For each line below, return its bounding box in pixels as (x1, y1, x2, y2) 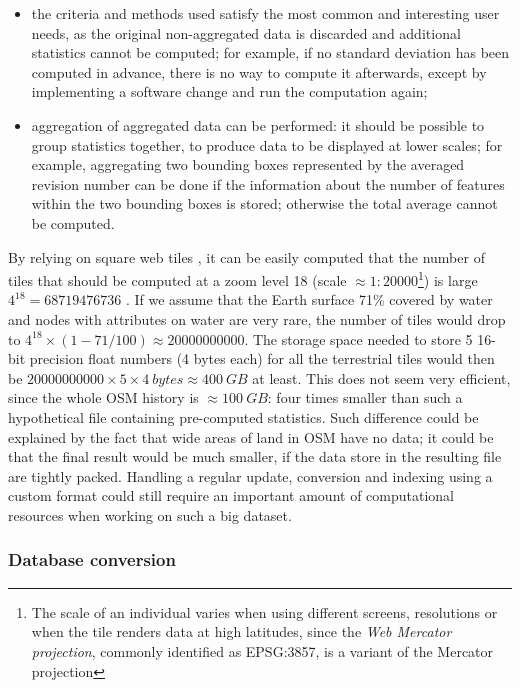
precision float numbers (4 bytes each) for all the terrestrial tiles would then (29, 348, 495, 369)
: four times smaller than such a (267, 387, 463, 408)
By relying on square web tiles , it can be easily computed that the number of (8, 246, 485, 267)
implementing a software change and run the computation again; (31, 81, 428, 102)
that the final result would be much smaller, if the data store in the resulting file (8, 446, 502, 467)
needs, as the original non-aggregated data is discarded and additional (31, 22, 461, 43)
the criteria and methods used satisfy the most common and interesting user (31, 3, 500, 23)
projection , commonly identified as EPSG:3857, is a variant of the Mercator (31, 640, 494, 661)
